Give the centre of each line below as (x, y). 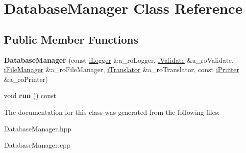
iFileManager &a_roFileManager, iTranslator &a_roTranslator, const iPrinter (122, 69)
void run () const (30, 95)
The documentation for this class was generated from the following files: (112, 112)
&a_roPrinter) (26, 79)
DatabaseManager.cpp (37, 145)
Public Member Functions (71, 39)
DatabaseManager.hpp (38, 128)
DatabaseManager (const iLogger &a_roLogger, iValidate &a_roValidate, (119, 60)
